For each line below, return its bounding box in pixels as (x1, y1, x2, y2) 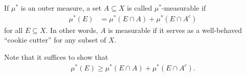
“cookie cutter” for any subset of (4, 34, 106, 45)
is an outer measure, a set (20, 3, 102, 13)
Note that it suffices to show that (4, 51, 108, 62)
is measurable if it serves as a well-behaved (108, 24, 242, 35)
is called (127, 3, 152, 13)
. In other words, (46, 24, 98, 35)
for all (4, 24, 23, 35)
